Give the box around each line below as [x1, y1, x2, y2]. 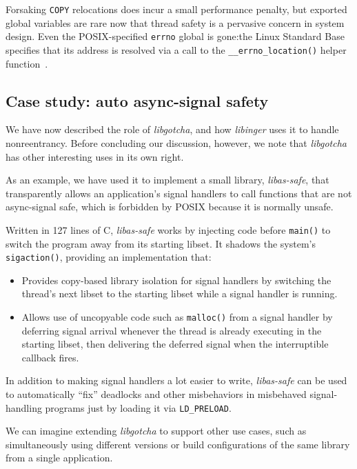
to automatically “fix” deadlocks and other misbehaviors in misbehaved [6, 387, 307, 401]
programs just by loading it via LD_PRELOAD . [45, 400, 232, 415]
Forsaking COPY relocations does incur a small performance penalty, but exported [6, 2, 347, 16]
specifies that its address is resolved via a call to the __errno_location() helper [6, 42, 347, 57]
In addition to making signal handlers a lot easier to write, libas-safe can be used [6, 373, 347, 388]
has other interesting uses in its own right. [6, 149, 184, 163]
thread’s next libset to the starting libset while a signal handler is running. [21, 286, 338, 301]
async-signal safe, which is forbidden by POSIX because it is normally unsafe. [6, 199, 334, 214]
